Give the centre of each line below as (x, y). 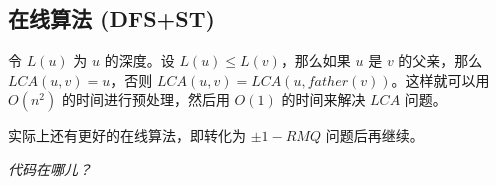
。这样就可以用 (440, 79)
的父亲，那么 (440, 60)
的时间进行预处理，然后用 (145, 99)
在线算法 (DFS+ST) (111, 18)
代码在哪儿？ (50, 168)
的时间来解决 (323, 99)
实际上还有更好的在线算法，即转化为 (127, 135)
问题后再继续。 (374, 135)
